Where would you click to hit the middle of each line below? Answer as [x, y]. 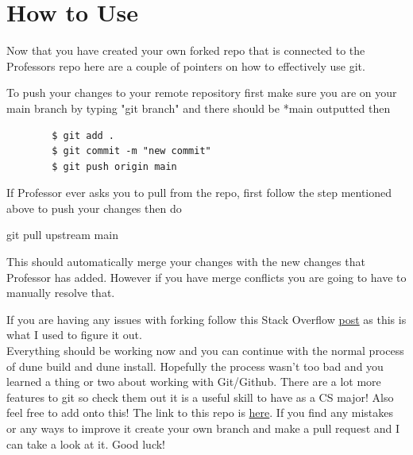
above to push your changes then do [94, 208]
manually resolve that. [61, 293]
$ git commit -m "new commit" [131, 151]
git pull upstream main [62, 235]
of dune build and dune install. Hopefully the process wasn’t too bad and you [195, 366]
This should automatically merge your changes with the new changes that [186, 262]
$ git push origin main [114, 166]
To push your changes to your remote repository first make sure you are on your [202, 93]
